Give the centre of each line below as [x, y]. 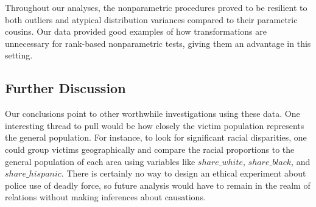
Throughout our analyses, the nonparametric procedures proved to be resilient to [156, 7]
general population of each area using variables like [100, 161]
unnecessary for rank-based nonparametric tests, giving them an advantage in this [158, 43]
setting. [19, 55]
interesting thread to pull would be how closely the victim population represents [155, 125]
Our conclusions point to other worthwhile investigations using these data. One [153, 114]
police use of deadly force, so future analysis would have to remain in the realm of [158, 185]
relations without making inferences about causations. [105, 197]
